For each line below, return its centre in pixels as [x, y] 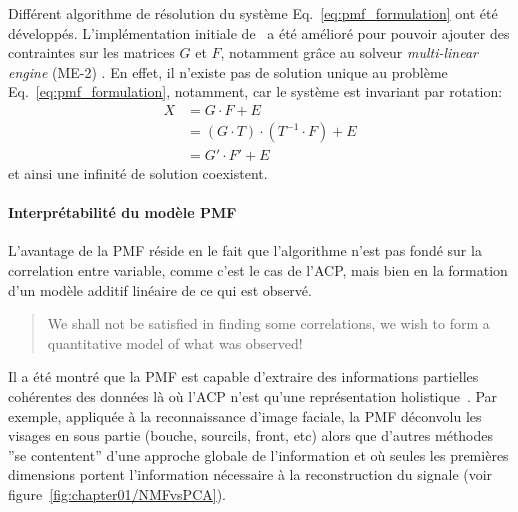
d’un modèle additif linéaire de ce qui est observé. [160, 289]
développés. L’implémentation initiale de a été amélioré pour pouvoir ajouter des [259, 32]
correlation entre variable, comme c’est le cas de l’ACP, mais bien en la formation [258, 270]
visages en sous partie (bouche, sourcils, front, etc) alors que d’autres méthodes [251, 435]
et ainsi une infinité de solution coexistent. [138, 173]
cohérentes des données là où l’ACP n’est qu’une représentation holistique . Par [253, 396]
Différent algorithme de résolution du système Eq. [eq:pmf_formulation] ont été [253, 13]
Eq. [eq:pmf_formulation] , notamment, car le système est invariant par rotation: [255, 91]
